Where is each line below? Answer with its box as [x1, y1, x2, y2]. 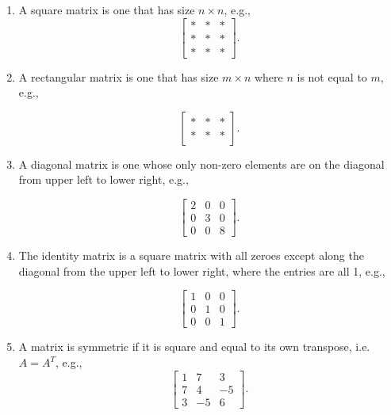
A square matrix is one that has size [18, 2, 195, 17]
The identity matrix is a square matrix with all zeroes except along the [18, 247, 364, 264]
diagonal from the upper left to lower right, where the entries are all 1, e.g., [18, 262, 385, 279]
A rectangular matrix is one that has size [18, 68, 219, 85]
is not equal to [297, 68, 367, 85]
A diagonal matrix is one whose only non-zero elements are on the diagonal [18, 155, 385, 172]
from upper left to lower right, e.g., [18, 171, 189, 188]
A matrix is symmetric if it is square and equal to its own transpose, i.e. [18, 338, 370, 355]
